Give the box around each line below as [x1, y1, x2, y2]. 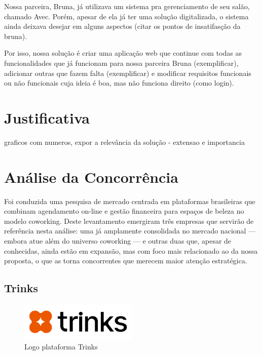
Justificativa [4, 107, 90, 128]
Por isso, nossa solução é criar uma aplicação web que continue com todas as [4, 48, 242, 58]
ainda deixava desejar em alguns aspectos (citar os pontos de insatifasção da [4, 21, 241, 31]
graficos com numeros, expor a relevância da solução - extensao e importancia [4, 136, 245, 147]
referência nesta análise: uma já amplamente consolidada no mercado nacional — [4, 225, 256, 236]
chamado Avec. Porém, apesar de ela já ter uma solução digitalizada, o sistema [4, 11, 249, 21]
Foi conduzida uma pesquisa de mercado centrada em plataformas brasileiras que [4, 195, 255, 206]
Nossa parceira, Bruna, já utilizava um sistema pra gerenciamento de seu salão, [4, 1, 250, 11]
